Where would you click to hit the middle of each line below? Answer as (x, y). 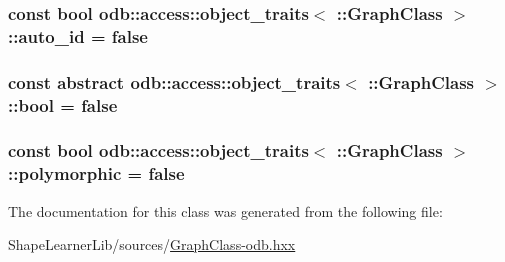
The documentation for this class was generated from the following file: (225, 210)
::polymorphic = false (96, 173)
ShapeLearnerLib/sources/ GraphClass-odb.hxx (152, 244)
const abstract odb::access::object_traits (174, 81)
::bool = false (63, 104)
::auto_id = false (78, 35)
